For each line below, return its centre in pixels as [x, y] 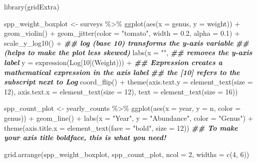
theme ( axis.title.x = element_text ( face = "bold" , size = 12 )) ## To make [121, 127]
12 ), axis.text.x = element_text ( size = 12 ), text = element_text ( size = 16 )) [121, 91]
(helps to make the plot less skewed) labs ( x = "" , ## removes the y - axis [128, 52]
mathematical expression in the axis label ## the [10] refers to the [122, 72]
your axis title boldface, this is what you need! [85, 137]
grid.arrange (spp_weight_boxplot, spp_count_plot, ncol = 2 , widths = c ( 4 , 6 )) [127, 154]
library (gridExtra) [32, 6]
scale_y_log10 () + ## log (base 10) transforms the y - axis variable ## [127, 42]
